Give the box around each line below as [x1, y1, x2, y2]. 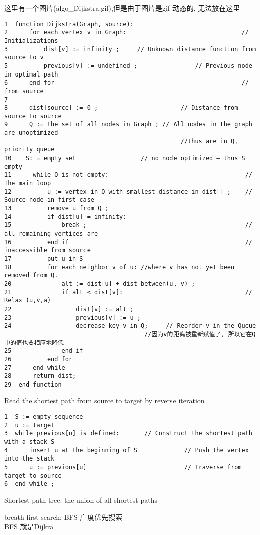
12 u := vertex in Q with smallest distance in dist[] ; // [4, 188, 252, 195]
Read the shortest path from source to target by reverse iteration [4, 395, 205, 406]
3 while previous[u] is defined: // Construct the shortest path [4, 430, 252, 437]
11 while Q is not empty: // [4, 171, 252, 179]
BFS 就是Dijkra [4, 521, 54, 532]
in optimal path [4, 70, 58, 78]
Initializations [4, 37, 58, 44]
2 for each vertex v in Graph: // [4, 29, 249, 36]
